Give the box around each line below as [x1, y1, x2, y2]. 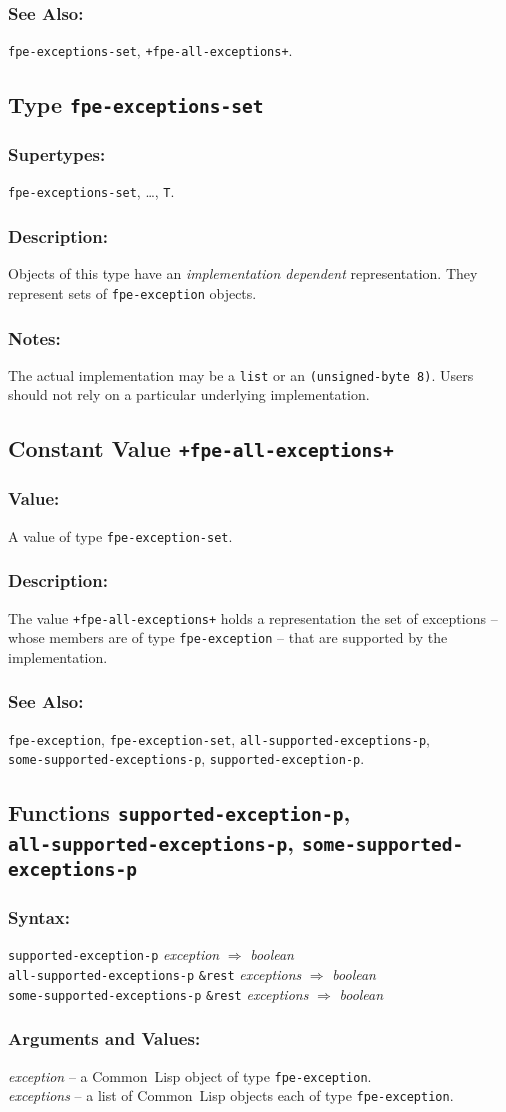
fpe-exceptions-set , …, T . [8, 181, 175, 202]
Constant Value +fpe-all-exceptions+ [8, 433, 394, 464]
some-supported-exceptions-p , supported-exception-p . [8, 748, 365, 769]
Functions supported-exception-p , [8, 797, 351, 828]
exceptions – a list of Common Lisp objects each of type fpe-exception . [8, 1085, 454, 1106]
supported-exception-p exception [8, 944, 220, 965]
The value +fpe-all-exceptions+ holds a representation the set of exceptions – [8, 607, 498, 628]
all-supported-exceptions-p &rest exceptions [8, 964, 302, 985]
